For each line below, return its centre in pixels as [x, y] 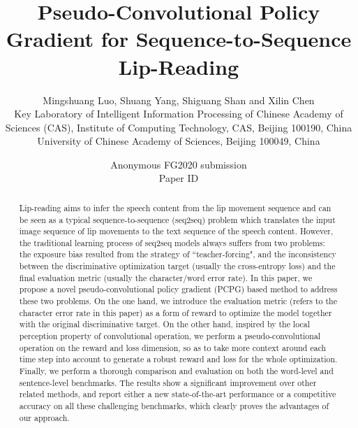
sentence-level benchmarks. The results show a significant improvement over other [168, 382]
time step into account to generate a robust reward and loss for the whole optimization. [178, 359]
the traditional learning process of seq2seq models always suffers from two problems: [172, 242]
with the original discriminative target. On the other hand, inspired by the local [164, 324]
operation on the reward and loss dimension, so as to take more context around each [173, 347]
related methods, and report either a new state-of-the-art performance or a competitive [178, 394]
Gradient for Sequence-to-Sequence [179, 39]
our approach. [44, 417]
